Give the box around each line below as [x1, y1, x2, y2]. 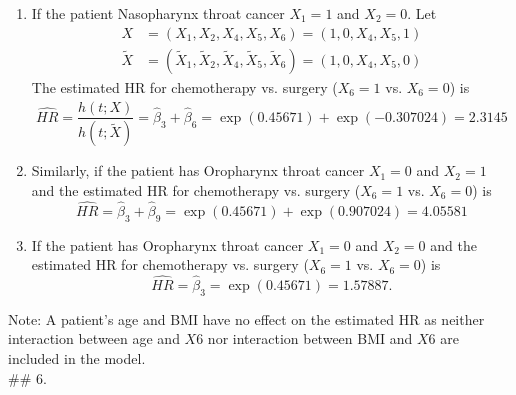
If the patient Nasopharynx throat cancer [31, 3, 285, 23]
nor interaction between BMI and [207, 328, 413, 349]
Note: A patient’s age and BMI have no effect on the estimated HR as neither [8, 308, 485, 329]
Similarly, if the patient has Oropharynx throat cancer [31, 160, 365, 181]
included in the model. [8, 347, 146, 368]
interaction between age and [8, 328, 180, 349]
